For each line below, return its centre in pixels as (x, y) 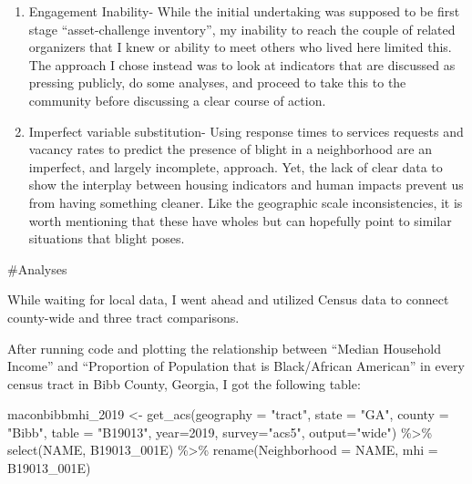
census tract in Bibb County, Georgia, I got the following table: (184, 383)
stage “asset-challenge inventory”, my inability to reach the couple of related (242, 29)
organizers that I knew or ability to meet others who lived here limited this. (240, 47)
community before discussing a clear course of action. (177, 100)
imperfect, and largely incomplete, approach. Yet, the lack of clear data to (236, 166)
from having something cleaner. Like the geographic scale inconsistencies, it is (246, 202)
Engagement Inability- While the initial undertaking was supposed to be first (244, 11)
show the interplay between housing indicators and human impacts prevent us (246, 185)
